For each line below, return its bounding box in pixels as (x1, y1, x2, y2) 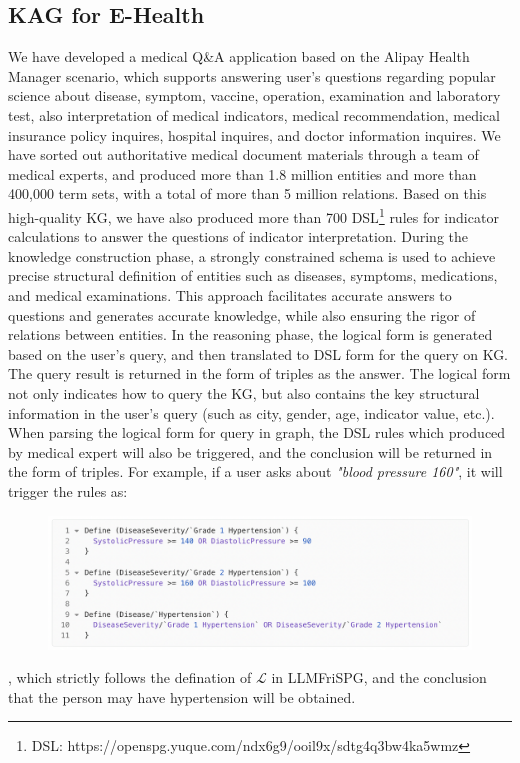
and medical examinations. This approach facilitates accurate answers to (8, 284, 452, 305)
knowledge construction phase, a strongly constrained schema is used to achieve (8, 245, 496, 266)
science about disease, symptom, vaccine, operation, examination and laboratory (8, 85, 501, 106)
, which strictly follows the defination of (8, 667, 252, 688)
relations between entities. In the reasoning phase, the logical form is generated (8, 324, 493, 345)
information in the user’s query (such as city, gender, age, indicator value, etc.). (8, 402, 495, 423)
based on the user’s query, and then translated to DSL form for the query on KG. (8, 343, 509, 364)
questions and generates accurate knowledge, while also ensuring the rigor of (8, 304, 476, 325)
